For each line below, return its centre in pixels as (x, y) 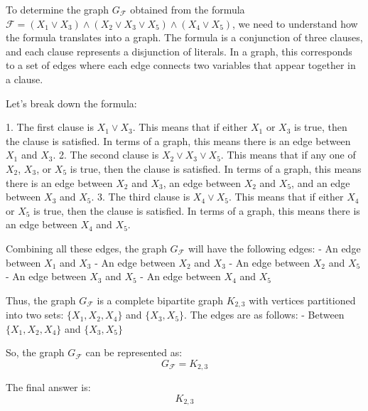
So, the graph (35, 352)
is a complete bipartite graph (160, 300)
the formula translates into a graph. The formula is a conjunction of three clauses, (184, 37)
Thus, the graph (41, 300)
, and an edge (321, 182)
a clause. (25, 79)
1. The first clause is (50, 127)
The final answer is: (48, 387)
